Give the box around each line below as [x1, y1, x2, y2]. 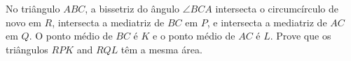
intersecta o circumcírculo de [215, 1, 338, 15]
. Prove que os [270, 28, 331, 43]
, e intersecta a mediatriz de [207, 15, 327, 29]
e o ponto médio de [153, 28, 235, 43]
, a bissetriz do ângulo [85, 1, 180, 15]
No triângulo [6, 1, 60, 15]
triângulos [6, 42, 48, 56]
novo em [6, 15, 41, 29]
